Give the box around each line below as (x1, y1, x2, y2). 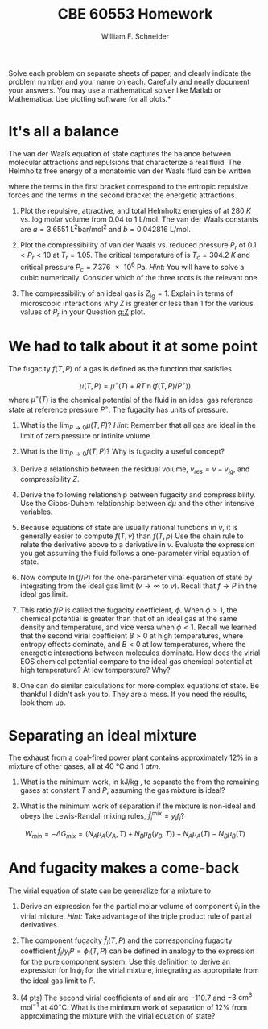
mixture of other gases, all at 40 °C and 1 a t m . (8, 761, 161, 771)
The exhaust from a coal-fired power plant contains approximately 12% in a (8, 753, 258, 762)
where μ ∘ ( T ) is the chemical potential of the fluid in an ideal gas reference (8, 393, 254, 405)
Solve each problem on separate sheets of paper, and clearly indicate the (8, 68, 252, 77)
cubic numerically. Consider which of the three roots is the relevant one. (19, 272, 260, 282)
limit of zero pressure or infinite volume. (19, 430, 153, 440)
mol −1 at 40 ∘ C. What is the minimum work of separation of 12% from (19, 1001, 248, 1012)
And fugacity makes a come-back (8, 859, 240, 877)
